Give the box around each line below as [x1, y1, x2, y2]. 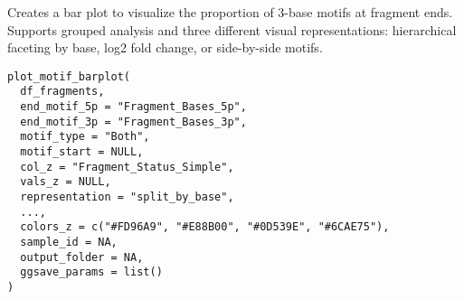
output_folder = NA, [20, 250, 144, 264]
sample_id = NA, [20, 236, 118, 248]
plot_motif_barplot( [7, 70, 131, 83]
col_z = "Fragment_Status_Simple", [20, 160, 234, 173]
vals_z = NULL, [20, 175, 111, 189]
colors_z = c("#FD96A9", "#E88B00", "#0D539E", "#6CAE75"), [20, 220, 390, 234]
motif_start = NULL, [20, 145, 144, 159]
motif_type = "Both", [20, 130, 150, 144]
